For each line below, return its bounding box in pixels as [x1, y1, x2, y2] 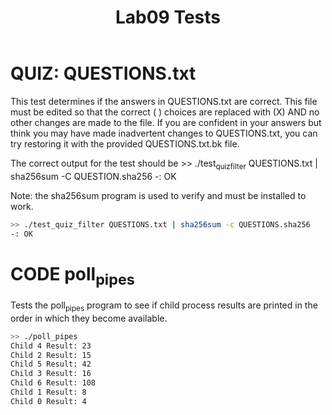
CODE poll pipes [10, 262, 135, 289]
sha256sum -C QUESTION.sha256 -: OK [10, 170, 177, 182]
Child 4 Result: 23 [10, 341, 92, 351]
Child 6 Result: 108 [10, 378, 97, 388]
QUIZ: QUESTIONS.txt [10, 62, 197, 85]
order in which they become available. [10, 312, 168, 324]
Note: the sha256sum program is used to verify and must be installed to [10, 189, 307, 201]
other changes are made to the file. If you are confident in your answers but [10, 116, 322, 128]
